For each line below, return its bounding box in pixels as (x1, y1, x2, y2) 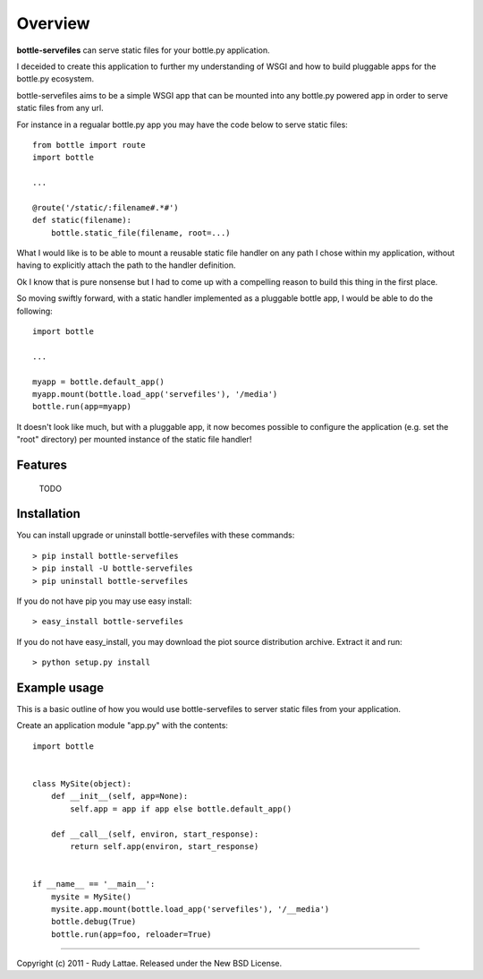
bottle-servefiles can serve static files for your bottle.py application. (16, 45, 270, 56)
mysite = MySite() (50, 891, 132, 902)
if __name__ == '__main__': (32, 879, 156, 889)
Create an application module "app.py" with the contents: (16, 720, 228, 731)
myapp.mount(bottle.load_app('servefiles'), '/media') (32, 389, 278, 399)
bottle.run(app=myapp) (32, 401, 132, 412)
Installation (16, 506, 80, 521)
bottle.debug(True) (50, 916, 137, 927)
